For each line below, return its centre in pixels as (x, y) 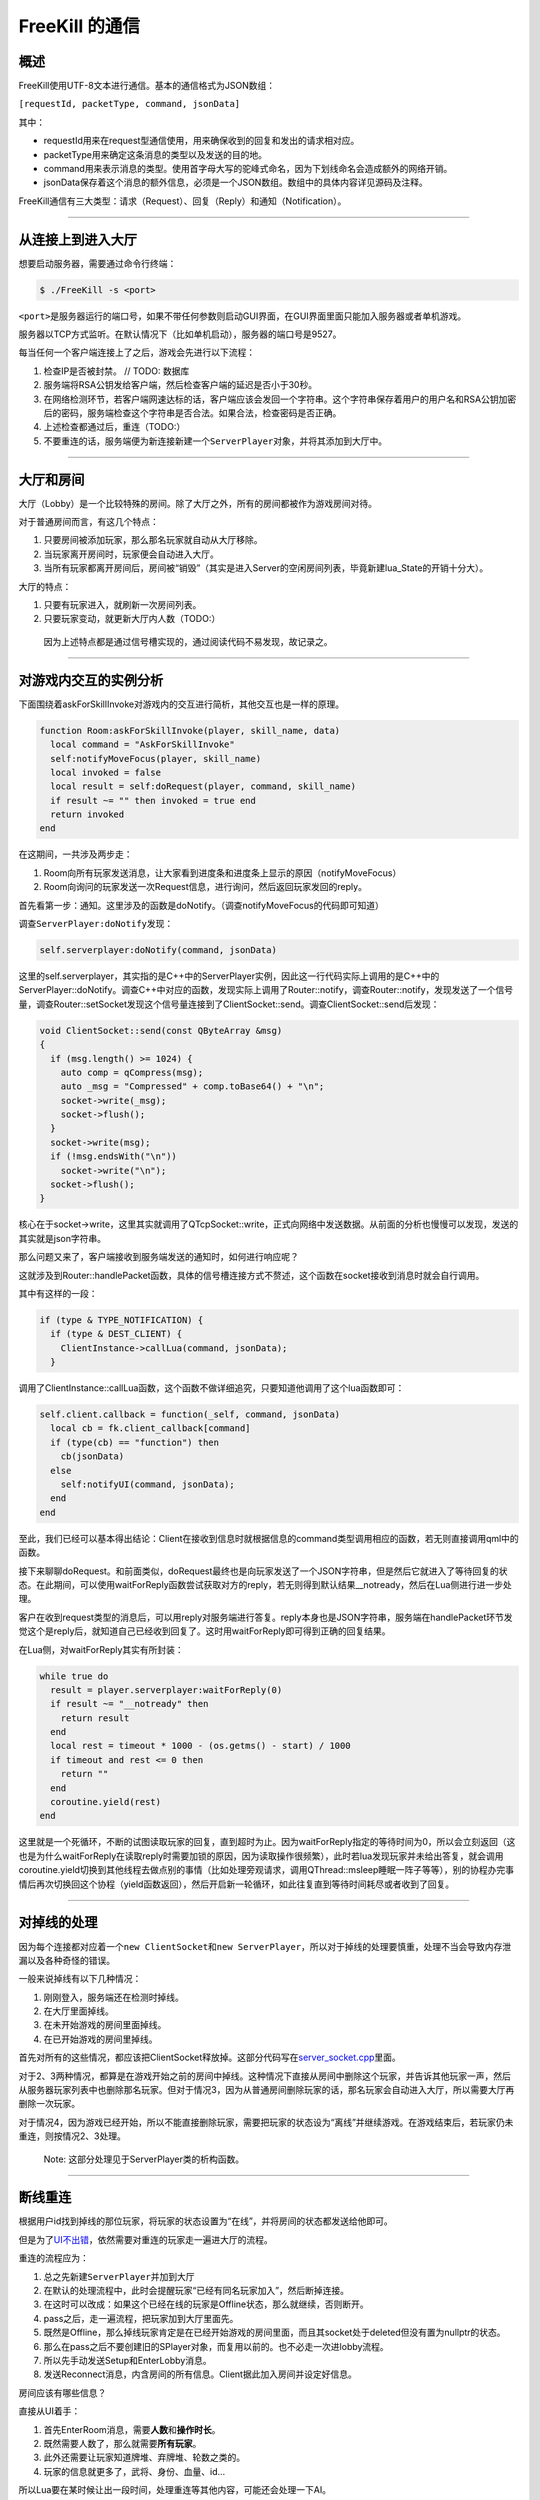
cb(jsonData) (92, 1456)
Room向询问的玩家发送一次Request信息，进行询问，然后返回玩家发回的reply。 (205, 887)
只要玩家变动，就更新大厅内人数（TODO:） (132, 619)
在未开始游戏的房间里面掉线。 (105, 2025)
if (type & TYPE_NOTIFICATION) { (121, 1319)
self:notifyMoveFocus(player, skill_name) (156, 758)
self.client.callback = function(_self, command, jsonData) (190, 1414)
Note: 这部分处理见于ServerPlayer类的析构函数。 (144, 2159)
